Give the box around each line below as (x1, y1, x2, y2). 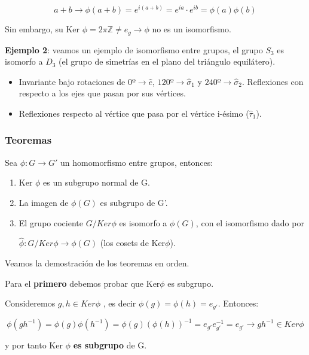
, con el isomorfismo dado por (195, 216, 304, 229)
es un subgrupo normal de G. (43, 176, 150, 189)
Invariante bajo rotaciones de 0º (19, 75, 136, 87)
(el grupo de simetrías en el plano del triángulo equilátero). (59, 55, 276, 68)
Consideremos (5, 297, 56, 310)
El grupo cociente (19, 216, 83, 229)
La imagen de (19, 196, 69, 208)
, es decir (103, 297, 136, 310)
